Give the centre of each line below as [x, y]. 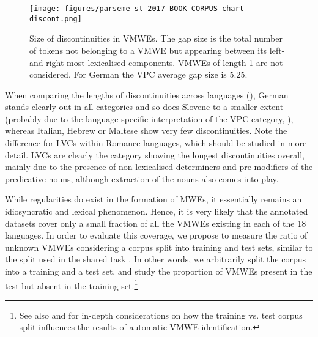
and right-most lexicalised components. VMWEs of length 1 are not [156, 62]
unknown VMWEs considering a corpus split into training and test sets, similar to [159, 247]
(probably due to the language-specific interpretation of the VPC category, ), [149, 118]
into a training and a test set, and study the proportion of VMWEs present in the [159, 271]
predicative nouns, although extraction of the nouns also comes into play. [142, 178]
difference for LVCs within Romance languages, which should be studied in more [156, 143]
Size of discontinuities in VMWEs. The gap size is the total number [156, 38]
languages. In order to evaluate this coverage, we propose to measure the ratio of [156, 235]
